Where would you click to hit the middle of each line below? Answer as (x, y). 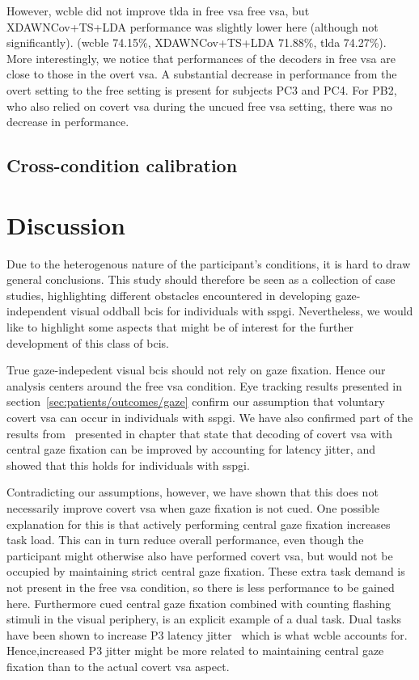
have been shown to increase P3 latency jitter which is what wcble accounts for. (207, 634)
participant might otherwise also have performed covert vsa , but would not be (200, 555)
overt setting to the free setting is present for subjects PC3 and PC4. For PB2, (202, 89)
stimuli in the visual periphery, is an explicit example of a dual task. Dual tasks (204, 619)
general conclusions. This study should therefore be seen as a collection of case (201, 279)
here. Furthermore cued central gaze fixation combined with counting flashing (199, 603)
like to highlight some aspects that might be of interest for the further (180, 327)
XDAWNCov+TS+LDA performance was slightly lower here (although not (193, 26)
